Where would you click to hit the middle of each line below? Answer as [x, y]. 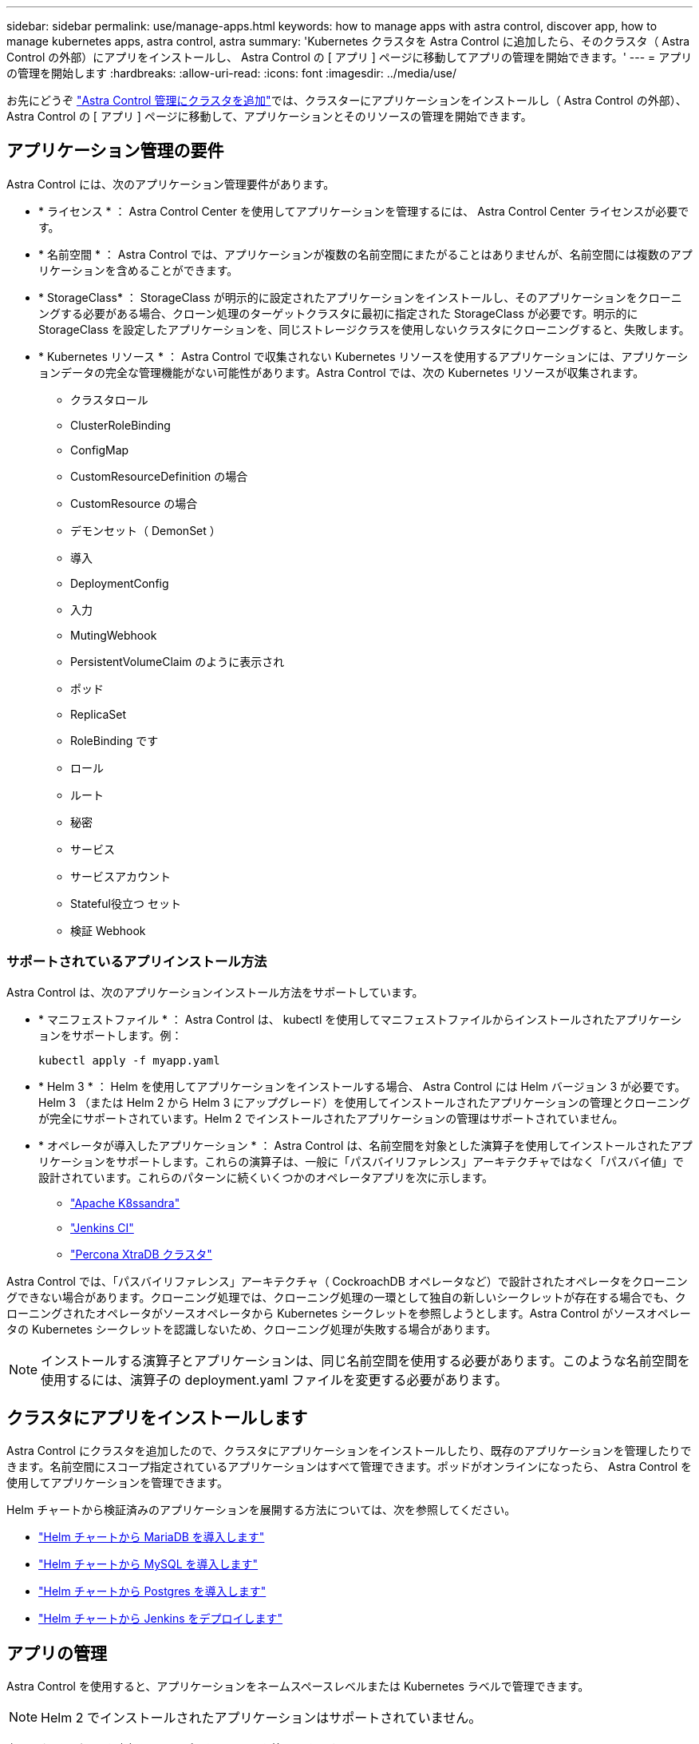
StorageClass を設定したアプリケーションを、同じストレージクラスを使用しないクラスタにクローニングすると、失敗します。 [364, 329]
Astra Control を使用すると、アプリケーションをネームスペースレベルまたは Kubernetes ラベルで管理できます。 [298, 1687]
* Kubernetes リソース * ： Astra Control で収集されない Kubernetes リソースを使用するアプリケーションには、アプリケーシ [363, 356]
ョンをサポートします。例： [111, 1035]
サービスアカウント [120, 876]
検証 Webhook [108, 930]
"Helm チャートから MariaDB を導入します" [152, 1537]
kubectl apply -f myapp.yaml [129, 1060]
